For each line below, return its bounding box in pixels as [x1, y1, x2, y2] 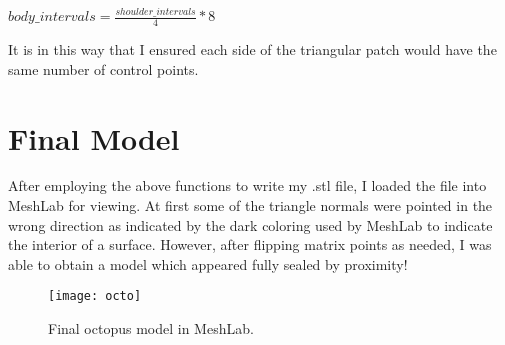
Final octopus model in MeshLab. [48, 318, 254, 339]
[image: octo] [48, 289, 142, 304]
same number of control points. [8, 58, 199, 79]
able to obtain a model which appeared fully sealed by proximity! [8, 253, 408, 274]
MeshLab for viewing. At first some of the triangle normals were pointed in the [8, 195, 493, 216]
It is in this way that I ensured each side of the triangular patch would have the [8, 39, 497, 60]
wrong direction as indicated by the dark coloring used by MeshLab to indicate [8, 214, 493, 235]
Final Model [8, 117, 180, 158]
